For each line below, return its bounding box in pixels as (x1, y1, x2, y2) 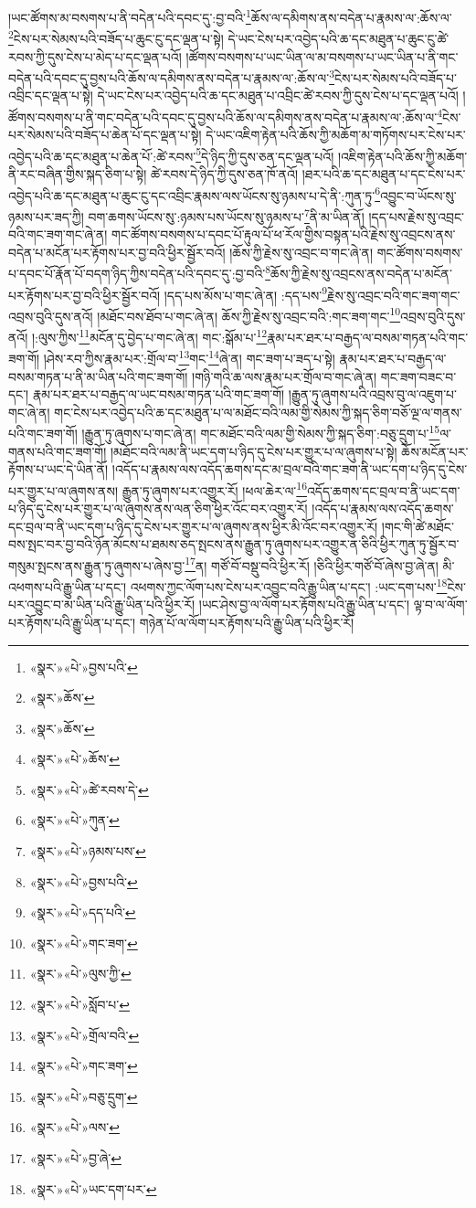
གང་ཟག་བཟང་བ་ (380, 366, 457, 386)
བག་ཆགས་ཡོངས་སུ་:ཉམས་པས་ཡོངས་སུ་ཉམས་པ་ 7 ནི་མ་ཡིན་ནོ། (88, 204, 365, 226)
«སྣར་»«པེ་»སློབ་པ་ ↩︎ (29, 995, 130, 1014)
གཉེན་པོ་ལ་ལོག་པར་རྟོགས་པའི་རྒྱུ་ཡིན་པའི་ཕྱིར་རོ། (139, 612, 354, 631)
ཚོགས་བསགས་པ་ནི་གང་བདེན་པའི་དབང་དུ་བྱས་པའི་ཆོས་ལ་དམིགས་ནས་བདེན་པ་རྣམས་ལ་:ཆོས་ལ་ (8, 107, 438, 126)
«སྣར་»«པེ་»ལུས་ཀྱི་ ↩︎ (29, 964, 132, 983)
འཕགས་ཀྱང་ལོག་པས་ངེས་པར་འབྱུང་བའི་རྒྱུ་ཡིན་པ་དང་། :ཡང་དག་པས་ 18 (130, 575, 448, 596)
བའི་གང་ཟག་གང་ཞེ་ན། (8, 225, 108, 244)
